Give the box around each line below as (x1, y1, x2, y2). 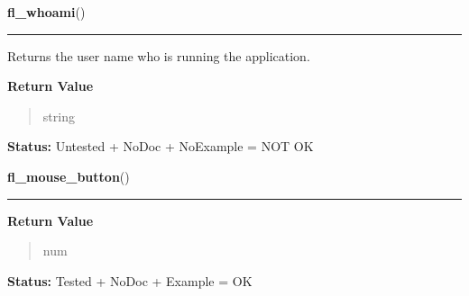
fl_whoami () (7, 3, 86, 21)
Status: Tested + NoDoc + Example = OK (7, 271, 253, 290)
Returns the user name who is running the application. (7, 46, 310, 65)
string (42, 106, 75, 125)
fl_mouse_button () (7, 166, 130, 185)
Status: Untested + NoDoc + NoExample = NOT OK (7, 137, 314, 156)
